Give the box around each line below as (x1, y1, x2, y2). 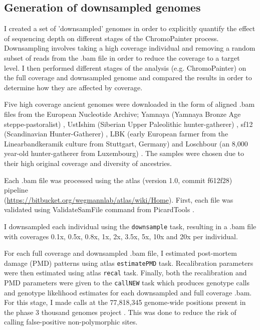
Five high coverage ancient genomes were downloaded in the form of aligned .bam (4, 99, 255, 109)
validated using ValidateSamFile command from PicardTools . (4, 204, 194, 215)
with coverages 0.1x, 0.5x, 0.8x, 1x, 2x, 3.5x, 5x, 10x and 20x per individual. (4, 231, 238, 241)
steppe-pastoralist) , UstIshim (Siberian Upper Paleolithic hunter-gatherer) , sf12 (4, 118, 253, 129)
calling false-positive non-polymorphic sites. (4, 316, 138, 327)
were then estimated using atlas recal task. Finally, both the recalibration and (4, 267, 247, 278)
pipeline (4, 185, 28, 195)
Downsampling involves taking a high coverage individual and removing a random (4, 43, 255, 53)
